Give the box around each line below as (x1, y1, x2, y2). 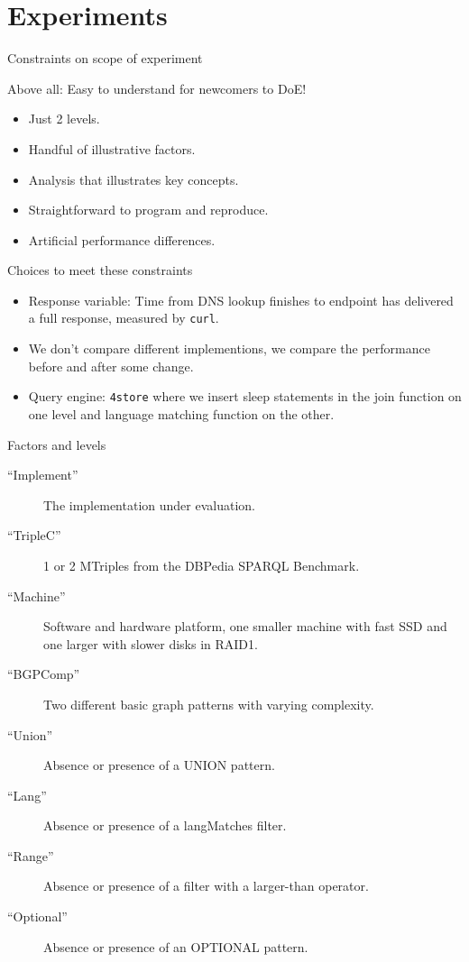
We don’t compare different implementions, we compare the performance (28, 339, 430, 358)
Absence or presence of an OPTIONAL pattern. (43, 937, 308, 956)
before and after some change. (28, 356, 194, 375)
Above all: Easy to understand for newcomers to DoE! (7, 78, 307, 97)
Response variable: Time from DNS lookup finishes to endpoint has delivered (28, 290, 454, 309)
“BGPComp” (7, 664, 80, 683)
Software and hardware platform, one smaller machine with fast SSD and (43, 617, 447, 636)
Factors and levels (7, 435, 106, 454)
